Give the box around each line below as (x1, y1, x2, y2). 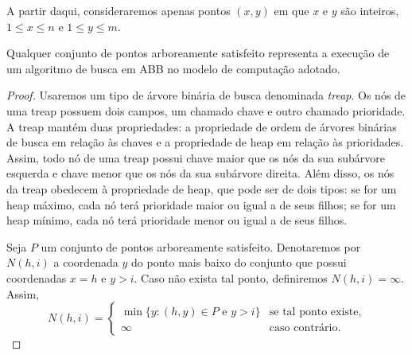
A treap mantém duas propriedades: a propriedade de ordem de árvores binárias (6, 118, 397, 135)
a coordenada (53, 254, 119, 271)
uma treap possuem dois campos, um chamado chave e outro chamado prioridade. (6, 102, 406, 119)
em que (274, 2, 309, 18)
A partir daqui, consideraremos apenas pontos (6, 2, 231, 18)
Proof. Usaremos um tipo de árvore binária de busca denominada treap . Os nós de (6, 87, 406, 103)
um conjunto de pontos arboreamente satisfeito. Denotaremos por (41, 238, 361, 255)
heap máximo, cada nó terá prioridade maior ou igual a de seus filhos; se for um (6, 196, 396, 213)
